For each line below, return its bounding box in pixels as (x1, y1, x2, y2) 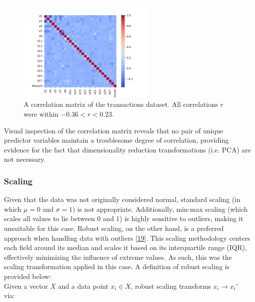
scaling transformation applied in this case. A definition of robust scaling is (4, 261, 229, 272)
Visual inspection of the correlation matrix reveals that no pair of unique (4, 125, 223, 135)
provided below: (4, 271, 51, 281)
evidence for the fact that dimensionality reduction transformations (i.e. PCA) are (4, 144, 251, 154)
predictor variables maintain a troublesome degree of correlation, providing (4, 135, 229, 145)
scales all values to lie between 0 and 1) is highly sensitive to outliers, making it (4, 213, 244, 224)
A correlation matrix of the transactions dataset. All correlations (24, 99, 218, 109)
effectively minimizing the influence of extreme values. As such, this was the (4, 252, 232, 262)
